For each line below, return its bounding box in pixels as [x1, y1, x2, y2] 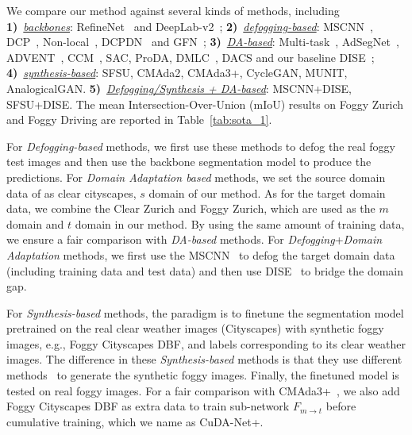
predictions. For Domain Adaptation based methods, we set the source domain [6, 168, 386, 185]
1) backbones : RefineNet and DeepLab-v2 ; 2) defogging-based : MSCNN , [6, 17, 373, 34]
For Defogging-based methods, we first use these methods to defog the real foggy [6, 137, 395, 154]
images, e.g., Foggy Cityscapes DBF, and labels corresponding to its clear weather [6, 335, 406, 352]
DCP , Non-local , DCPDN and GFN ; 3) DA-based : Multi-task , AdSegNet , [6, 33, 399, 50]
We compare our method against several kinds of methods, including [6, 2, 340, 18]
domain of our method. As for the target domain [148, 184, 386, 201]
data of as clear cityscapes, [6, 184, 137, 201]
